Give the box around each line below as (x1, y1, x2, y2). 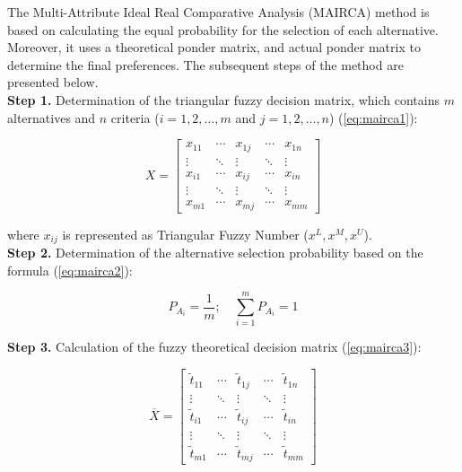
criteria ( (110, 108, 160, 127)
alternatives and (7, 108, 96, 127)
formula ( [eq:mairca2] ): (7, 260, 133, 279)
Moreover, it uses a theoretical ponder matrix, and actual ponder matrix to (7, 38, 421, 57)
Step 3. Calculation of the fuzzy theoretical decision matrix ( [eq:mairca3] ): (7, 337, 422, 356)
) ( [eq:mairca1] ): (329, 108, 418, 127)
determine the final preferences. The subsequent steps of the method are (7, 55, 404, 74)
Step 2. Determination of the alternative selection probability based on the (7, 243, 423, 262)
